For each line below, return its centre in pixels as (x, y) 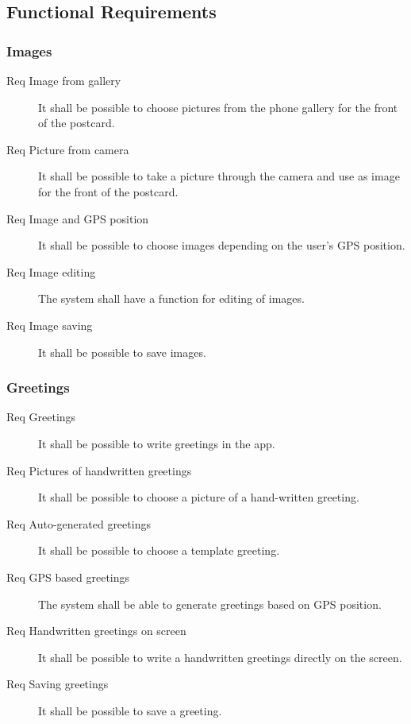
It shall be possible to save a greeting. (130, 710)
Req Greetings (41, 417)
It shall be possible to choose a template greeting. (159, 550)
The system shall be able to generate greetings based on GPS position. (210, 604)
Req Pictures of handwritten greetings (99, 470)
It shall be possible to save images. (122, 352)
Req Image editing (51, 271)
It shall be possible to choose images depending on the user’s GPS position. (222, 245)
